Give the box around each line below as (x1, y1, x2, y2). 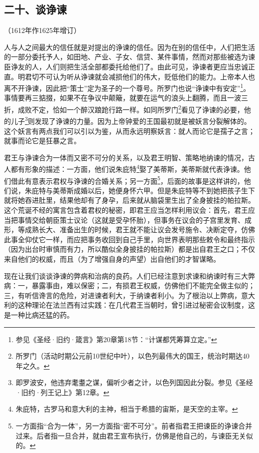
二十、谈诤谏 (4, 1, 67, 17)
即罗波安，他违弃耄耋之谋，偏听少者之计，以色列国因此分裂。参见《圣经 (15, 377, 253, 388)
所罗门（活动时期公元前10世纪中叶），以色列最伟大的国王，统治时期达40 (15, 351, 250, 361)
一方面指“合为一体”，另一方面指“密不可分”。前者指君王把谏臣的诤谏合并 (15, 421, 253, 431)
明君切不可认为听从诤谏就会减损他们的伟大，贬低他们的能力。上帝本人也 (17, 71, 255, 81)
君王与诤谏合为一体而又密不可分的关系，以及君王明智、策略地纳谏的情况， (4, 152, 248, 162)
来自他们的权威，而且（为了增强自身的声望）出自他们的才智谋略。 (4, 253, 220, 264)
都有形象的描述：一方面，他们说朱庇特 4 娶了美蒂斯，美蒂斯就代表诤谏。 (10, 162, 244, 174)
